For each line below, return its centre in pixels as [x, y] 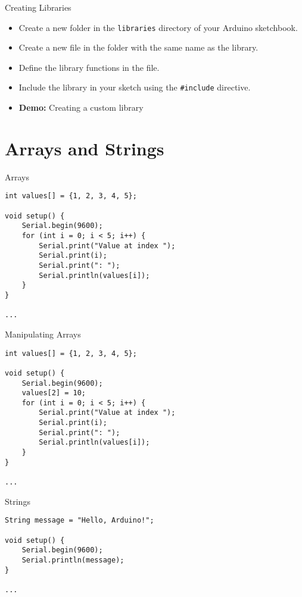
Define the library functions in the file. [89, 67]
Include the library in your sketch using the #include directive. [135, 87]
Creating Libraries [38, 7]
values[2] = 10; [54, 393]
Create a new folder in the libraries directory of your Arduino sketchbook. [158, 27]
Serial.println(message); [73, 560]
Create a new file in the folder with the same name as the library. [138, 47]
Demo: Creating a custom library [81, 107]
